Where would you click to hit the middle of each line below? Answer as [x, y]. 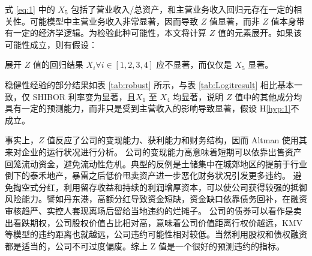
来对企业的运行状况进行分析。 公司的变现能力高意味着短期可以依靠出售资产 [153, 151]
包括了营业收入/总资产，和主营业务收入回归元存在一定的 [182, 9]
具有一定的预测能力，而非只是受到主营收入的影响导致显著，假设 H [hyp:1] [148, 108]
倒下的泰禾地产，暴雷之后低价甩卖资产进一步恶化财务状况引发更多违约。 [148, 175]
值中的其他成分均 [268, 96]
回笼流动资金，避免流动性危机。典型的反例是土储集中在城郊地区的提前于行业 [156, 163]
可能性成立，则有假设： [51, 44]
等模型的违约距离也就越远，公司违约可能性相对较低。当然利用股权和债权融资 [156, 234]
